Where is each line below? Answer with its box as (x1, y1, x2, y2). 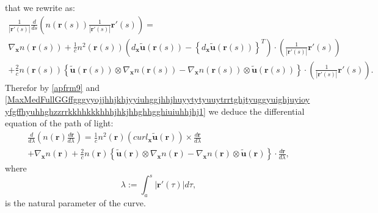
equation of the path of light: (5, 117, 114, 129)
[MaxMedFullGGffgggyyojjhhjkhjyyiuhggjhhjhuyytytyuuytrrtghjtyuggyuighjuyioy (5, 93, 310, 106)
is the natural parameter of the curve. (5, 197, 146, 209)
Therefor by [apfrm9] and (5, 81, 100, 93)
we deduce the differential (208, 104, 305, 117)
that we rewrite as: (5, 1, 75, 13)
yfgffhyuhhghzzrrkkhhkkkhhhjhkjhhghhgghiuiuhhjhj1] (5, 104, 206, 117)
